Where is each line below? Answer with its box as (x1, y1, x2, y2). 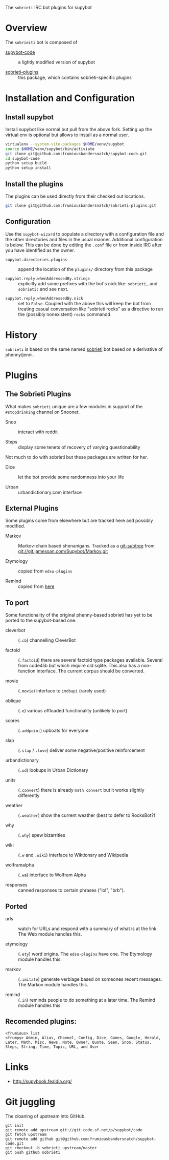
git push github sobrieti (5, 1150, 60, 1155)
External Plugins (5, 504, 59, 513)
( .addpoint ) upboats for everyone (18, 727, 89, 734)
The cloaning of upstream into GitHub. (5, 1113, 86, 1119)
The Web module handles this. (18, 931, 82, 937)
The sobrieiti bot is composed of (5, 39, 78, 45)
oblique (5, 698, 21, 704)
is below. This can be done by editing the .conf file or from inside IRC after (5, 242, 162, 248)
